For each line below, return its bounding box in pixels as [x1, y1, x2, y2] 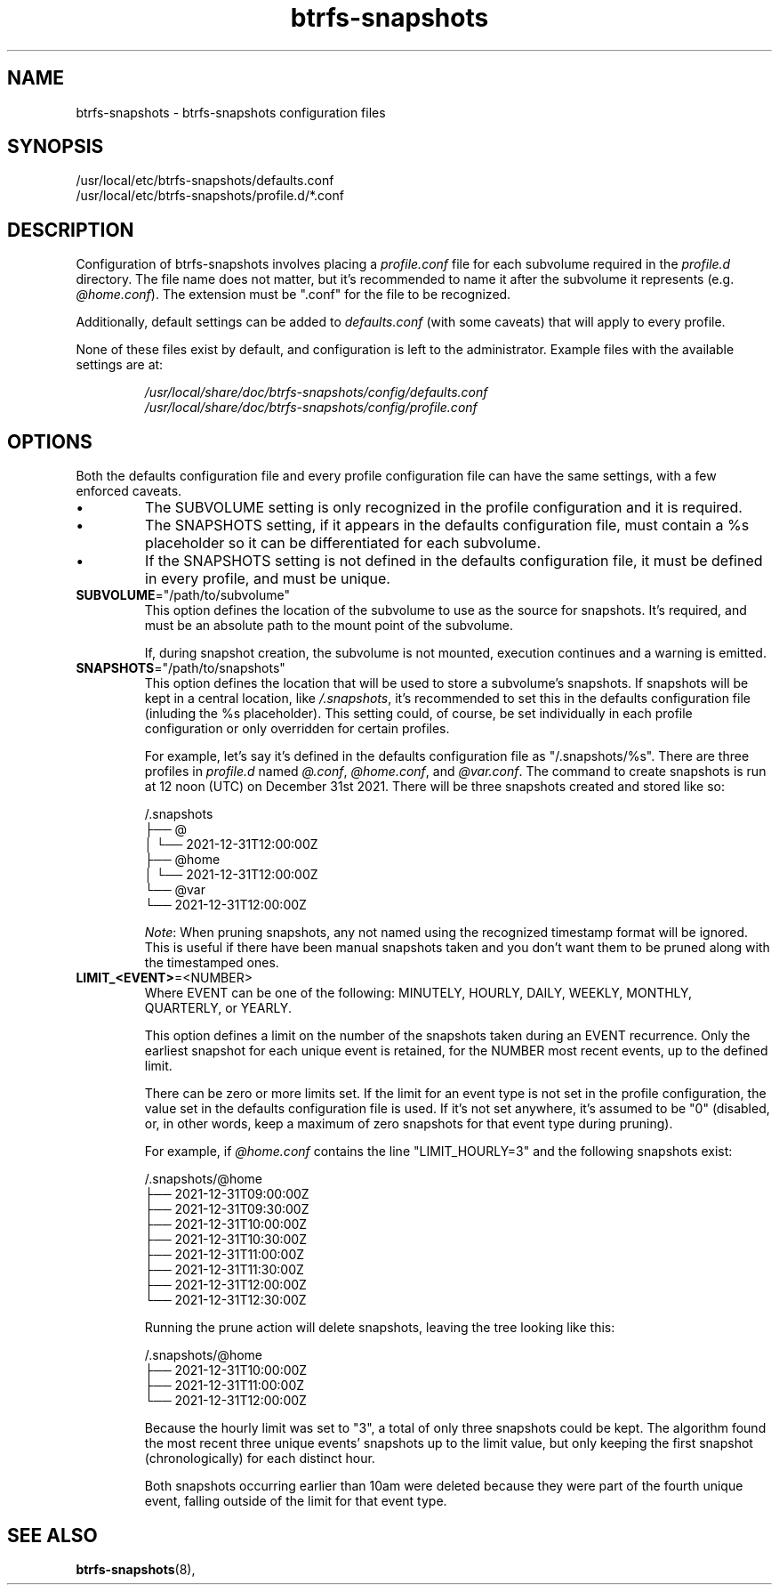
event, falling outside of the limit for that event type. [144, 1493, 447, 1509]
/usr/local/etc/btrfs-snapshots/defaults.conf [76, 173, 334, 189]
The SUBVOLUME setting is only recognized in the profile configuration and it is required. [145, 498, 743, 517]
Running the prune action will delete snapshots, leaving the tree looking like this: [144, 1320, 615, 1336]
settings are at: [76, 357, 164, 373]
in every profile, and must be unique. [145, 570, 390, 588]
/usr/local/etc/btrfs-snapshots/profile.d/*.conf [76, 188, 344, 204]
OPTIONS [7, 430, 92, 453]
